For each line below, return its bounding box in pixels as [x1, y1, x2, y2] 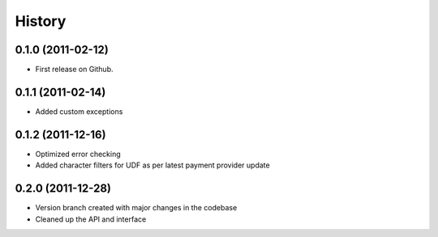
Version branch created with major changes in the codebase [35, 203, 238, 213]
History [15, 12, 67, 30]
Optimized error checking [35, 149, 121, 159]
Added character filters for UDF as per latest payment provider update [35, 160, 271, 170]
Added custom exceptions [35, 106, 123, 116]
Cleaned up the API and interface [35, 214, 147, 224]
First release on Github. [35, 65, 114, 74]
